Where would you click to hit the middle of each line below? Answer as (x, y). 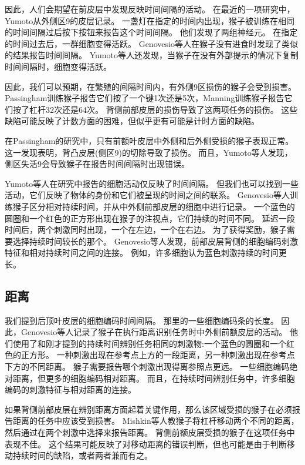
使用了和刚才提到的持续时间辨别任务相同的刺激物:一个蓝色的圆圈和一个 (149, 343)
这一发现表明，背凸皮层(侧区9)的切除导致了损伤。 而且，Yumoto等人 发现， (149, 152)
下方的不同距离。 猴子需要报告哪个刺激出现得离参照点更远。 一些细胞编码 (147, 367)
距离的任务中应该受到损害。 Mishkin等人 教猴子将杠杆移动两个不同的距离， (156, 421)
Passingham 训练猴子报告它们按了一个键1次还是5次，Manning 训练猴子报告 (145, 98)
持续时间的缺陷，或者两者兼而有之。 (82, 455)
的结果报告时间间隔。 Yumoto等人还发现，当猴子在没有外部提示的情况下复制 (152, 55)
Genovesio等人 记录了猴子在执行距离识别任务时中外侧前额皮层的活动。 (154, 332)
